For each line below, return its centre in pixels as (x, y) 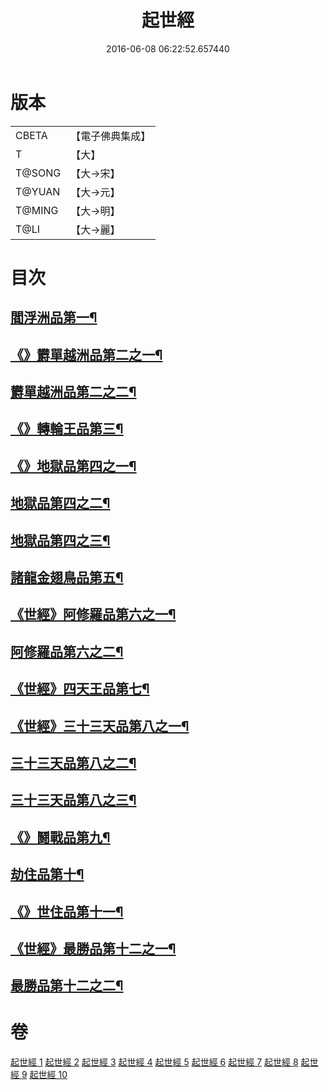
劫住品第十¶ (47, 874)
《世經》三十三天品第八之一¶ (100, 726)
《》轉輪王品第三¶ (67, 429)
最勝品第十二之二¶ (67, 986)
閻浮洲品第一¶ (54, 317)
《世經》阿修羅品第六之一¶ (93, 614)
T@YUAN (38, 191)
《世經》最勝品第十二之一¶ (93, 948)
